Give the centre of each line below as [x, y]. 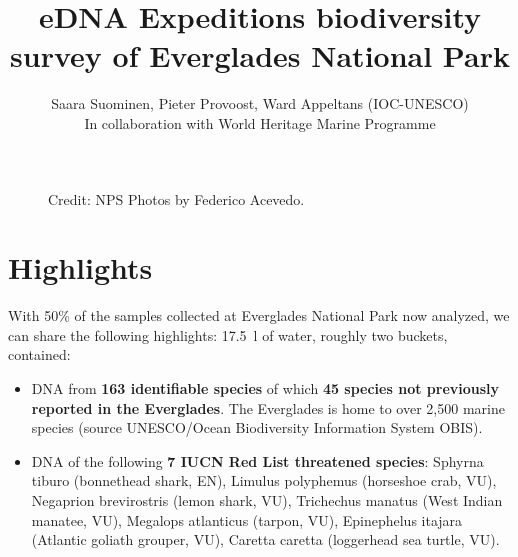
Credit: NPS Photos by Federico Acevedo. [176, 198]
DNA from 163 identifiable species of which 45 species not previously [265, 388]
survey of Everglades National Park [260, 55]
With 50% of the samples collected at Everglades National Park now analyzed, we [259, 315]
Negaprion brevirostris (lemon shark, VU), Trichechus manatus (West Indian [267, 499]
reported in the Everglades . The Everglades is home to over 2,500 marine [268, 407]
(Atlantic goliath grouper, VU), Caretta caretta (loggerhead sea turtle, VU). [265, 539]
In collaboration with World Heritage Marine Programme [260, 122]
